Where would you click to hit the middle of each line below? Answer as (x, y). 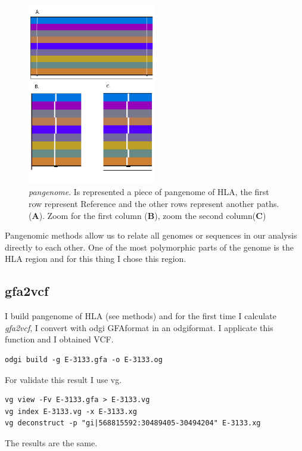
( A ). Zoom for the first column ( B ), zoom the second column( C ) (147, 215)
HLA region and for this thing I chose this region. (96, 259)
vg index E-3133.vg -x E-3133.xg (71, 411)
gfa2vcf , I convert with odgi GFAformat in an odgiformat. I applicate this (139, 327)
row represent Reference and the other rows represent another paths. (154, 204)
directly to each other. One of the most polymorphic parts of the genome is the (149, 247)
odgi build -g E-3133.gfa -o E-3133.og (84, 359)
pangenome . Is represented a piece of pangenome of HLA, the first (149, 192)
